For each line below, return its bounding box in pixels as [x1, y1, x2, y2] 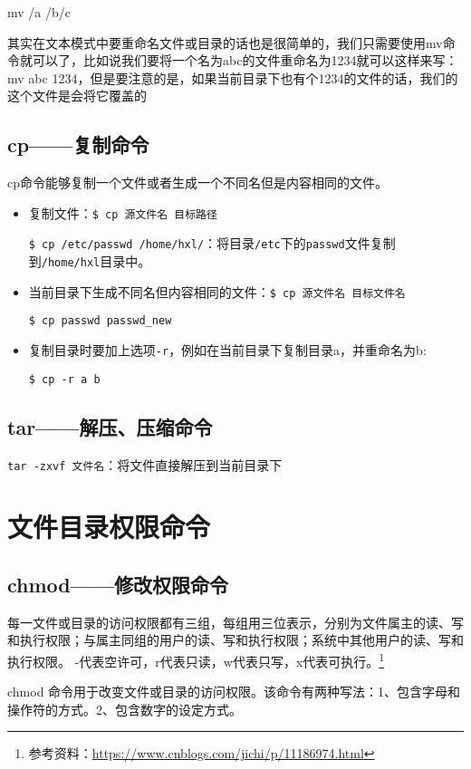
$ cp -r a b [28, 372, 101, 386]
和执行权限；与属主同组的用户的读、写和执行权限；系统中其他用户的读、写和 [7, 630, 464, 649]
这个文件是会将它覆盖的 [7, 86, 147, 105]
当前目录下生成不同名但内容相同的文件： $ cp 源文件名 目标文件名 [28, 282, 406, 301]
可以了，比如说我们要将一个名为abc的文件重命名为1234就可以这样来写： [32, 51, 458, 70]
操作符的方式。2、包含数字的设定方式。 [7, 699, 242, 718]
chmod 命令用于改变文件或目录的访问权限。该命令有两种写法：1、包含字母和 [7, 682, 461, 701]
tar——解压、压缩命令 [7, 412, 213, 440]
